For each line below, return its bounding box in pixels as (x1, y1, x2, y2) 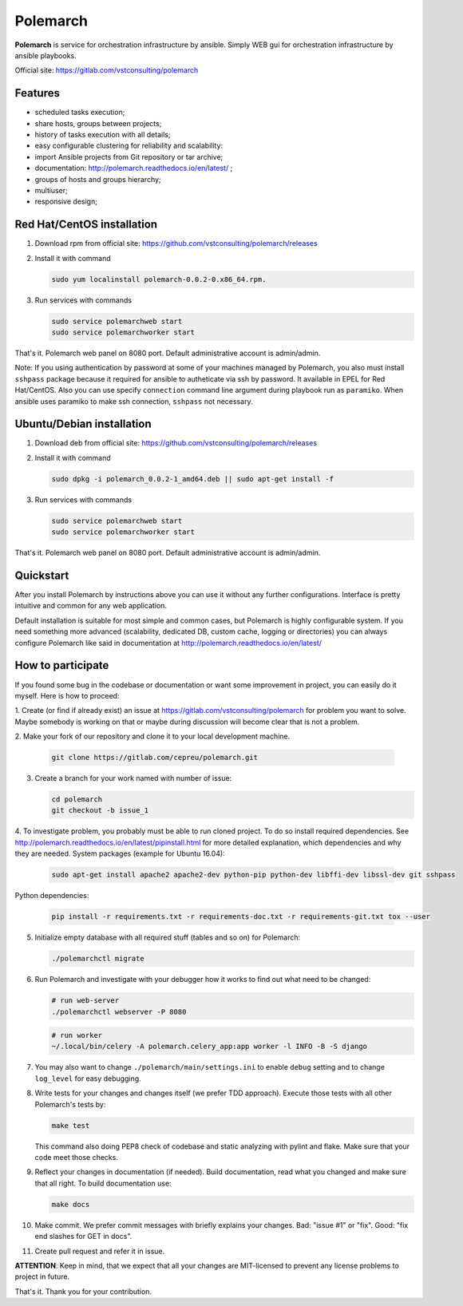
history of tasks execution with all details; (34, 130, 171, 140)
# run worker (51, 1031, 103, 1040)
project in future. (14, 1272, 70, 1281)
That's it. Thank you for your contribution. (14, 1286, 152, 1296)
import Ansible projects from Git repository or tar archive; (34, 152, 224, 161)
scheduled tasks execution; (34, 108, 125, 117)
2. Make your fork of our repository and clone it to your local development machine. (14, 731, 291, 742)
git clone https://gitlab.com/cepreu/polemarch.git (51, 753, 259, 762)
